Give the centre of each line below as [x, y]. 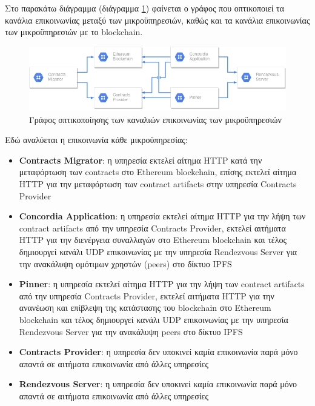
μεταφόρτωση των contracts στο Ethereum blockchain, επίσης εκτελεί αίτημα [158, 172]
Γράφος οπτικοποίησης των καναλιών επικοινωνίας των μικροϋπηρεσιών [155, 119]
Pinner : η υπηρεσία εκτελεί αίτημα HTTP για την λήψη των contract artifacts [162, 284]
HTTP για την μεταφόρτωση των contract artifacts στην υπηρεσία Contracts [158, 184]
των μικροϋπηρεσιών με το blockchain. [74, 32]
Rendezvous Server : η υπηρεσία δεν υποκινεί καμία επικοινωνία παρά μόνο [158, 384]
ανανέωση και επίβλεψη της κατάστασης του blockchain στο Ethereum [145, 308]
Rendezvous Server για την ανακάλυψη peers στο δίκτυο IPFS [131, 331]
